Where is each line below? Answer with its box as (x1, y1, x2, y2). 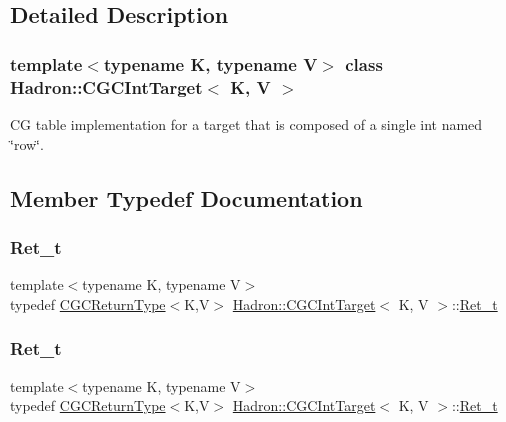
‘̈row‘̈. (10, 133, 44, 154)
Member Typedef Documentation (10, 182, 363, 213)
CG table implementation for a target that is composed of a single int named (10, 113, 483, 134)
